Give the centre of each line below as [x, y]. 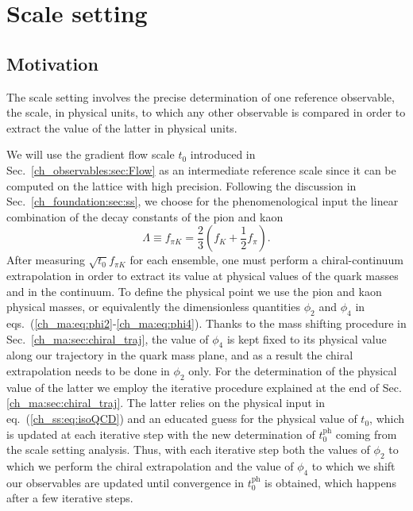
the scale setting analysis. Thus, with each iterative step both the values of [188, 450]
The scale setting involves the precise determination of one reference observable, [201, 96]
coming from [366, 434]
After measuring [46, 260]
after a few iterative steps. [70, 498]
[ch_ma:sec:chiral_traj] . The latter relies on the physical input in [166, 403]
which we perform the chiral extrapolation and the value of [150, 466]
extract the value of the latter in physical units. [122, 127]
